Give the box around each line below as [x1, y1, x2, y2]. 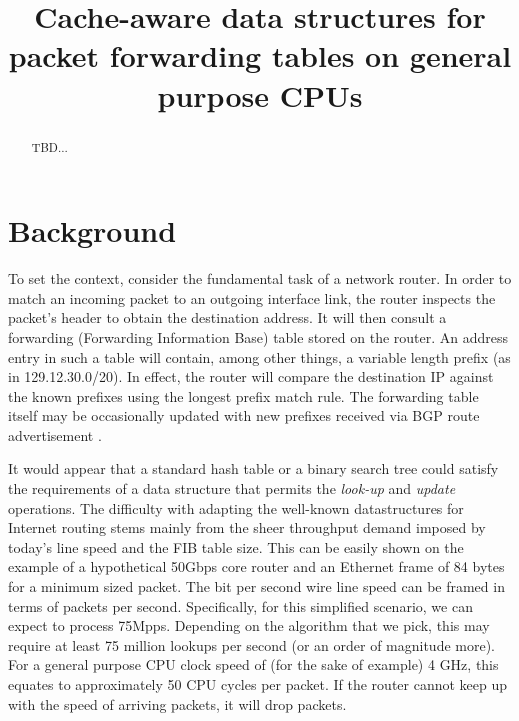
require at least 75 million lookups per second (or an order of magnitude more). [8, 634, 496, 655]
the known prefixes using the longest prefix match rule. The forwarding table [8, 385, 479, 406]
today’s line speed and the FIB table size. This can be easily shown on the [8, 536, 464, 557]
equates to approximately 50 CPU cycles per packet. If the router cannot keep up [8, 674, 508, 695]
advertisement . [8, 424, 102, 445]
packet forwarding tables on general [8, 35, 512, 76]
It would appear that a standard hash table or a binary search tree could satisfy [8, 458, 499, 479]
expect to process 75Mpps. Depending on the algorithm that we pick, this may [8, 615, 490, 636]
